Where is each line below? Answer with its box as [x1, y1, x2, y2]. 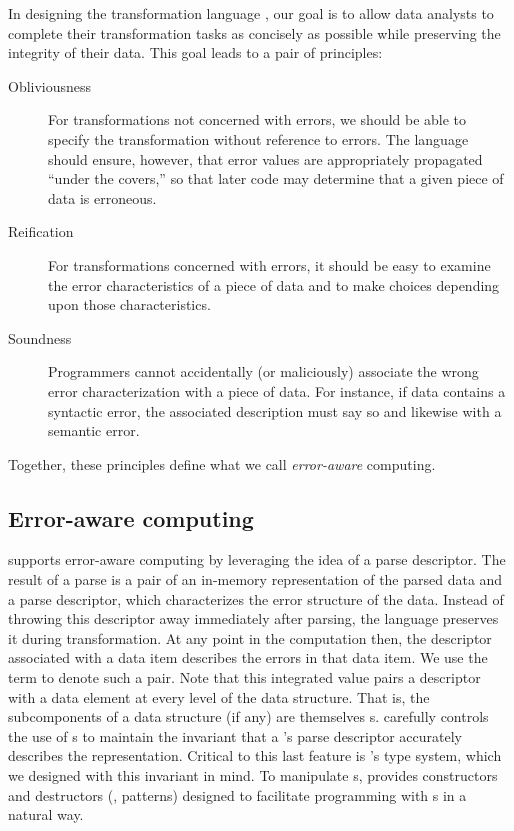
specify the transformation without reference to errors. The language [48, 128, 469, 149]
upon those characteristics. [48, 294, 211, 315]
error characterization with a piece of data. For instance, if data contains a [48, 380, 506, 401]
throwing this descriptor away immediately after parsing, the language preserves [8, 608, 499, 629]
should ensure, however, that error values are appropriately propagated [48, 148, 483, 169]
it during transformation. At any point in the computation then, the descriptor [8, 627, 492, 648]
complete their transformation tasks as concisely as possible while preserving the [8, 22, 501, 43]
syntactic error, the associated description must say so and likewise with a [48, 400, 502, 421]
